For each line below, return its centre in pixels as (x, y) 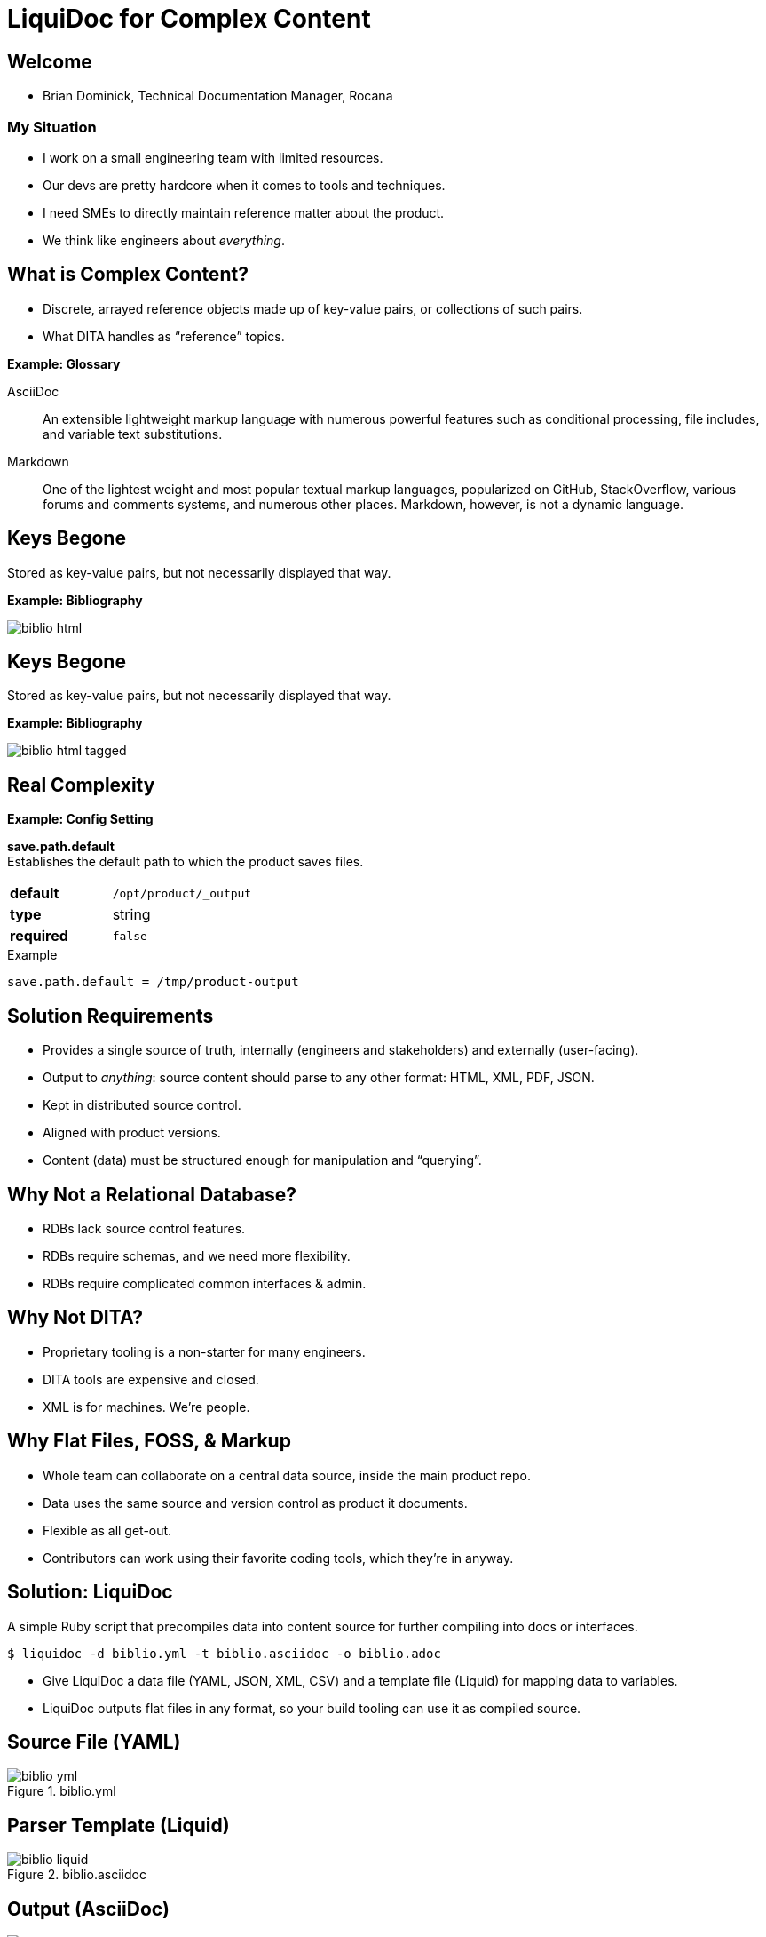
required (39, 936)
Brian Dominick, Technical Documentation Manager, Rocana (218, 96)
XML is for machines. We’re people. (146, 1407)
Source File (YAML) (94, 1742)
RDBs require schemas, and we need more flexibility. (197, 1255)
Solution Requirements (111, 1016)
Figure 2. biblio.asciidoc (77, 1875)
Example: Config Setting (80, 819)
